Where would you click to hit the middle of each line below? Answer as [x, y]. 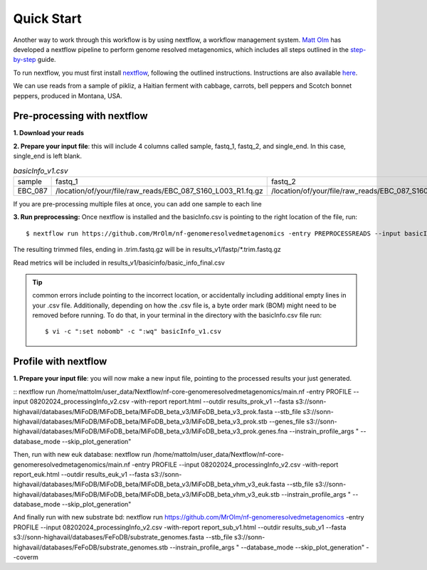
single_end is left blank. [47, 156]
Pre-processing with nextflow [81, 116]
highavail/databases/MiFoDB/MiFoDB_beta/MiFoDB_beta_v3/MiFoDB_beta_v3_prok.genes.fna [151, 431]
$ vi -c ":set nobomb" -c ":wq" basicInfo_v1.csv [133, 332]
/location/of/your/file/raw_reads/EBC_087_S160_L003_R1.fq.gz [159, 191]
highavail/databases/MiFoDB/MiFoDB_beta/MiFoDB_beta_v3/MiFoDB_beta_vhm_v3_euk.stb [147, 494]
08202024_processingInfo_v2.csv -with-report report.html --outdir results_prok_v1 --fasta [162, 401]
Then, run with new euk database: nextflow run [82, 455]
